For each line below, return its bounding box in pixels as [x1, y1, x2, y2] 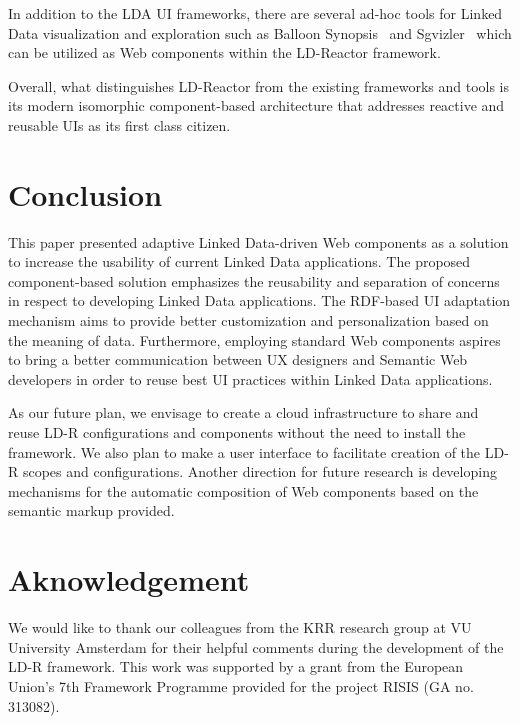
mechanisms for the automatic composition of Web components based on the [8, 480, 479, 501]
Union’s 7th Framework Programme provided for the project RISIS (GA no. [8, 675, 474, 696]
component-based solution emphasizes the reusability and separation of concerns [8, 270, 500, 291]
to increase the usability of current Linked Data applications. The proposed [8, 251, 471, 272]
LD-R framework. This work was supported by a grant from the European [8, 656, 464, 677]
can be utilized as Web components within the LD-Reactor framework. [8, 42, 441, 63]
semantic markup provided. [8, 500, 175, 521]
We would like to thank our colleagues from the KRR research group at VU [8, 617, 472, 638]
